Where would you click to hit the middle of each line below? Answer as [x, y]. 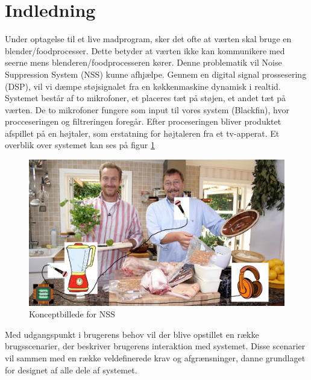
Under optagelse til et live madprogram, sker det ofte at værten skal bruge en [148, 39]
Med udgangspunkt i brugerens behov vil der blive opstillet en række [132, 334]
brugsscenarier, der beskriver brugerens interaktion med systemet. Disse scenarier [155, 346]
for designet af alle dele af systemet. [71, 369]
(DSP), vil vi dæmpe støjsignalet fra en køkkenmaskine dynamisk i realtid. [143, 86]
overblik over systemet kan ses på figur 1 [80, 145]
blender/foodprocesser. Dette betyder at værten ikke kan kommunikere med [145, 50]
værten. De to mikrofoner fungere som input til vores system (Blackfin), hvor [147, 109]
